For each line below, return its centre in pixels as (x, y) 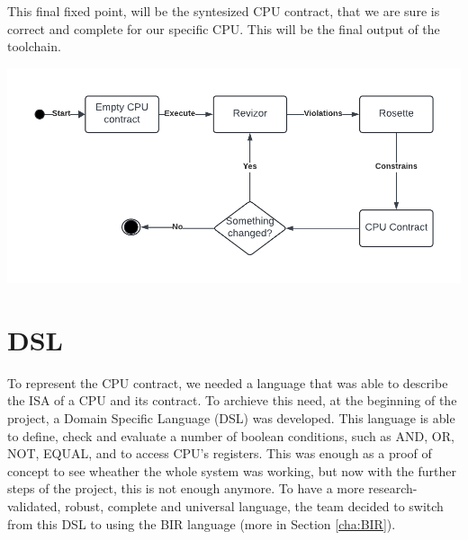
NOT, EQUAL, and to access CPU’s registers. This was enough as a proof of (220, 453)
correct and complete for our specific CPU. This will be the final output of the (224, 28)
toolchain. (34, 46)
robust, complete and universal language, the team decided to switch (254, 505)
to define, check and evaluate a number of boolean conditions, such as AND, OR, (231, 435)
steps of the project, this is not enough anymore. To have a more (186, 488)
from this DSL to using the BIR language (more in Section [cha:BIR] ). (202, 523)
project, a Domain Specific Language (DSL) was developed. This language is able (231, 417)
